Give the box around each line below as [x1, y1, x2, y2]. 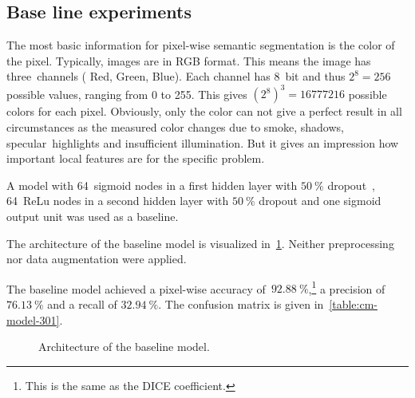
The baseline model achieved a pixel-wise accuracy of [6, 280, 266, 297]
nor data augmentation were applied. [6, 250, 187, 267]
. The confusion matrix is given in [158, 296, 324, 313]
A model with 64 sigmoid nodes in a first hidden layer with [6, 176, 298, 193]
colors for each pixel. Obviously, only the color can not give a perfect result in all [6, 103, 402, 120]
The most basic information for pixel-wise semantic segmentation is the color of [6, 37, 395, 53]
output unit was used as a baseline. [6, 208, 179, 225]
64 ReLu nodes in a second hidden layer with [6, 192, 229, 209]
